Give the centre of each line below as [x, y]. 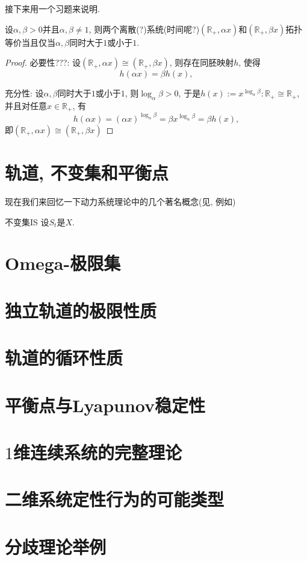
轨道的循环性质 [64, 358]
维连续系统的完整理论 [98, 452]
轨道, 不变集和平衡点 [87, 173]
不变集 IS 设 [27, 221]
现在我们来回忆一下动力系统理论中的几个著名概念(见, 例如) [120, 202]
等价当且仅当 [30, 42]
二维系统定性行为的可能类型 [115, 499]
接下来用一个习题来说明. [52, 8]
